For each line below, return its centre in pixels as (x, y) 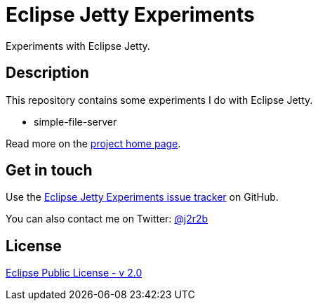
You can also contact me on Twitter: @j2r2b (107, 219)
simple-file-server (75, 121)
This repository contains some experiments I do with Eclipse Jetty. (159, 100)
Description (47, 73)
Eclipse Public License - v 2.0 (74, 273)
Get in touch (49, 171)
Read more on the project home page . (93, 143)
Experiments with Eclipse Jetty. (78, 46)
